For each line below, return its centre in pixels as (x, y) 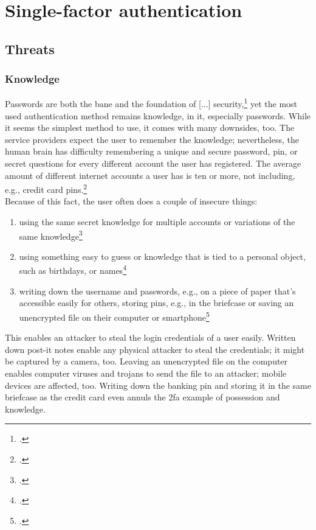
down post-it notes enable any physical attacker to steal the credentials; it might (155, 349)
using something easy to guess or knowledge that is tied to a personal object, (162, 256)
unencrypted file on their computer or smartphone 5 (114, 316)
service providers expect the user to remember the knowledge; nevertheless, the (152, 139)
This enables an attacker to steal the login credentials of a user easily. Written (150, 337)
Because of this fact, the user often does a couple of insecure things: (131, 201)
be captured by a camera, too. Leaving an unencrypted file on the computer (146, 361)
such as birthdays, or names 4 (73, 270)
